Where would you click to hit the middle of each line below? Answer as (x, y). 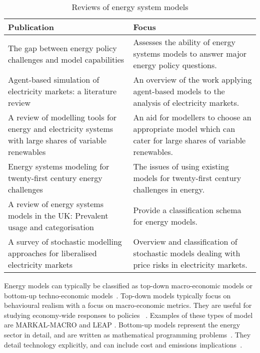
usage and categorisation (51, 227)
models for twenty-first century (187, 178)
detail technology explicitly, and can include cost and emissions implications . (123, 344)
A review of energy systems (56, 204)
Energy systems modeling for (59, 166)
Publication (31, 27)
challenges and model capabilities (66, 59)
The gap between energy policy (62, 48)
